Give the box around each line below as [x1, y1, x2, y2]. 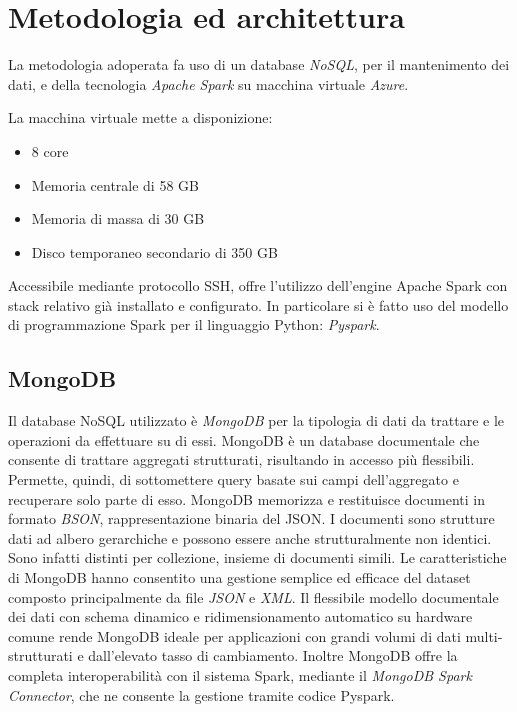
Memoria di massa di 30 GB [31, 208, 205, 229]
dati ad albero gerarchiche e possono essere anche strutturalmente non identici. [8, 527, 492, 548]
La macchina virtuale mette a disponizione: [8, 107, 273, 128]
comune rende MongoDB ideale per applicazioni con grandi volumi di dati [8, 625, 461, 646]
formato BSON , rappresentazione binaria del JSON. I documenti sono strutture [8, 508, 495, 529]
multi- [465, 625, 503, 646]
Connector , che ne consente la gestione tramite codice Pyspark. [8, 684, 395, 705]
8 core [31, 140, 69, 161]
